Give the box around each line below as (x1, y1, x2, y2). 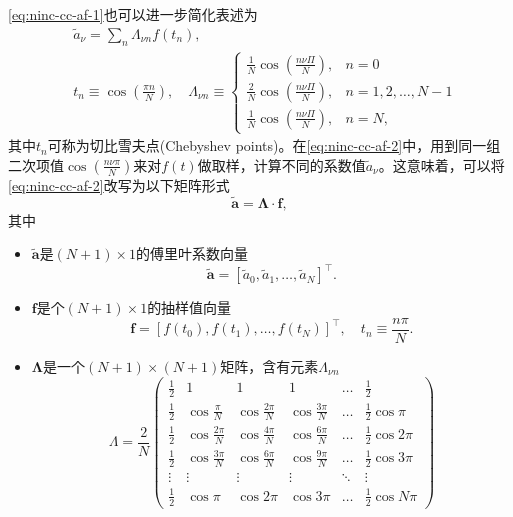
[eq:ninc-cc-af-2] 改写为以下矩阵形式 (8, 174, 230, 195)
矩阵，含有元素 (220, 356, 319, 376)
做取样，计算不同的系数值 (197, 154, 366, 175)
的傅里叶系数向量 (136, 243, 249, 264)
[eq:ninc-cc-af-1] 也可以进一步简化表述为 (8, 4, 258, 24)
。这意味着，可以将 (378, 154, 505, 175)
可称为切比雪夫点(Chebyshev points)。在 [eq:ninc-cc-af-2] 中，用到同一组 (47, 135, 501, 156)
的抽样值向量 (147, 297, 232, 318)
